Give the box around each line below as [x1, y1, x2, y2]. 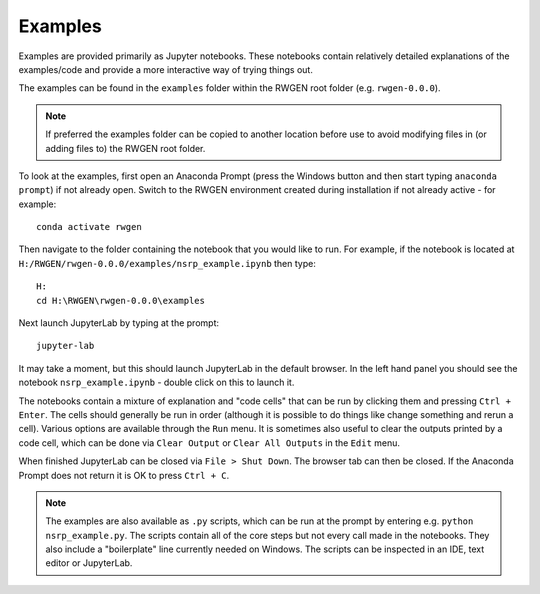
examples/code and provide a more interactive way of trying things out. [18, 63, 314, 75]
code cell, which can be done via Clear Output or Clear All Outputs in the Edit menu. [18, 436, 400, 449]
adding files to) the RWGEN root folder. [45, 142, 206, 154]
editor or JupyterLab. [45, 557, 133, 569]
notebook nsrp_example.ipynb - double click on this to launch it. [18, 376, 295, 389]
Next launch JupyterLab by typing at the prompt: [18, 317, 220, 329]
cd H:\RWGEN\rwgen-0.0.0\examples [36, 295, 205, 306]
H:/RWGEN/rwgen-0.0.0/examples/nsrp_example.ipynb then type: [18, 257, 317, 269]
